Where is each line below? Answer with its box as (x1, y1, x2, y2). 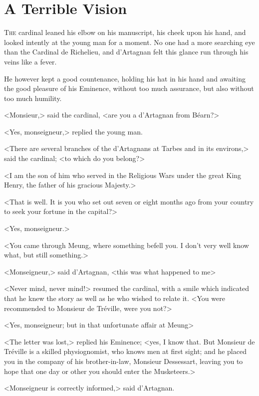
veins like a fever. (4, 56, 57, 66)
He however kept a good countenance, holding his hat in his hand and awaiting (4, 73, 246, 83)
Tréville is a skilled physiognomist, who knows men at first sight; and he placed (4, 346, 247, 356)
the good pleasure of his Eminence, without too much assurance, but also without (4, 83, 254, 93)
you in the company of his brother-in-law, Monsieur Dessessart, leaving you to (4, 355, 243, 366)
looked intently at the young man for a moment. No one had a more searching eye (4, 36, 255, 47)
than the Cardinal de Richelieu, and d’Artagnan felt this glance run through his (4, 46, 249, 57)
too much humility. (4, 92, 62, 103)
